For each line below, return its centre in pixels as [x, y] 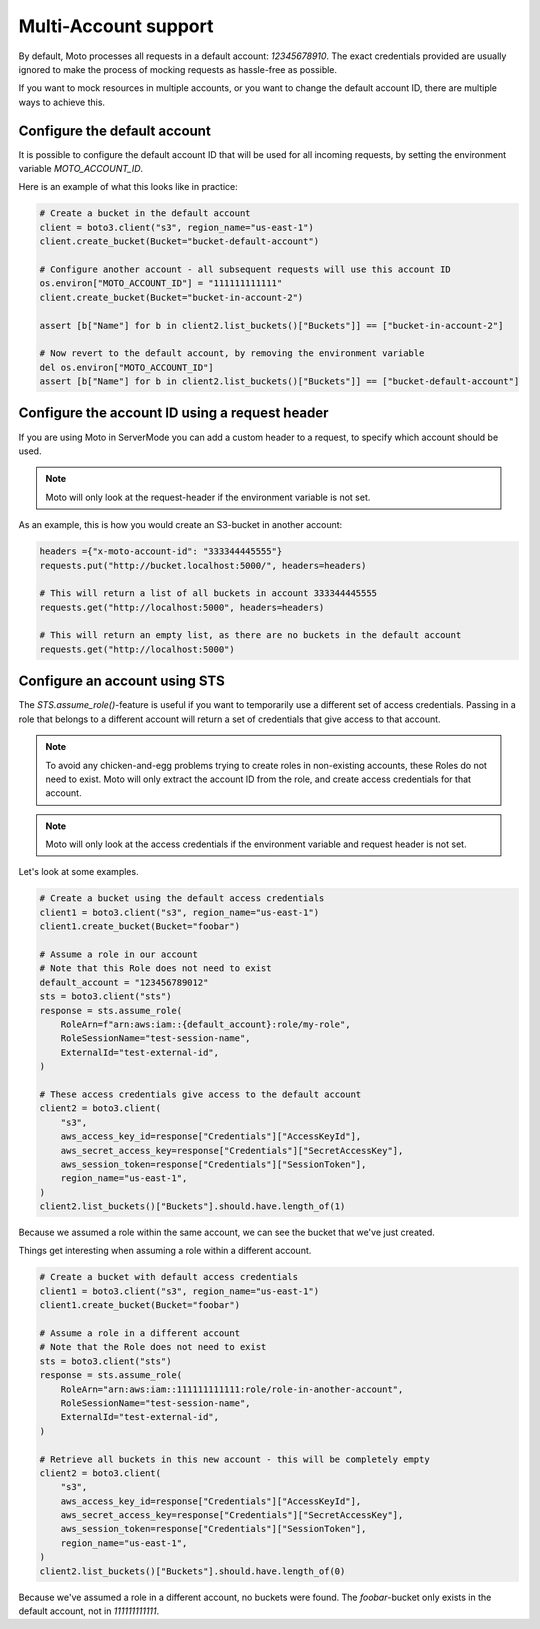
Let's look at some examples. [78, 872]
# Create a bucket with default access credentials [169, 1277]
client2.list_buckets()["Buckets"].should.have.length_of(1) [192, 1206]
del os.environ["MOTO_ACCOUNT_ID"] [126, 367]
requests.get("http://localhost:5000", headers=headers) [182, 607]
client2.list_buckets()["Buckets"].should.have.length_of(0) [192, 1571]
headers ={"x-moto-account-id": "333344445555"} [161, 551]
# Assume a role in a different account [139, 1333]
